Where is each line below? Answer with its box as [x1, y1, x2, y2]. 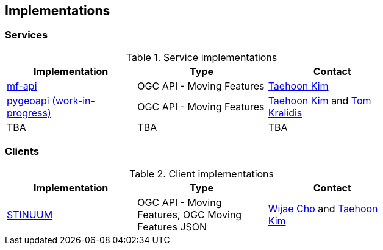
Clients [5, 145, 39, 158]
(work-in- [52, 94, 95, 107]
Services [5, 29, 48, 41]
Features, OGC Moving [137, 208, 242, 221]
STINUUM [7, 208, 53, 221]
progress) [7, 106, 51, 119]
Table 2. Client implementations [129, 167, 274, 180]
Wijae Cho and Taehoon [268, 202, 378, 215]
